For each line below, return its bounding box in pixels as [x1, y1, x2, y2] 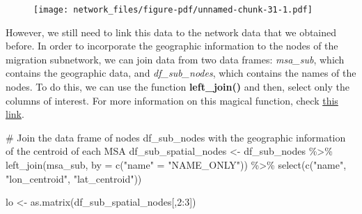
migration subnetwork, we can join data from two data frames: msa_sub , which [6, 52, 345, 66]
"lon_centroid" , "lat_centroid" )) [6, 171, 142, 185]
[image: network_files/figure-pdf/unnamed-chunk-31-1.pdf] [33, 5, 313, 15]
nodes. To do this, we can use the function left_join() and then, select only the [6, 79, 349, 94]
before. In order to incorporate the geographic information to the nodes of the [6, 38, 338, 53]
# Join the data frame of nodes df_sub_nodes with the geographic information [6, 130, 346, 144]
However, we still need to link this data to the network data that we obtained [6, 24, 337, 39]
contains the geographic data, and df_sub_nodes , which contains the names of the [6, 66, 356, 80]
